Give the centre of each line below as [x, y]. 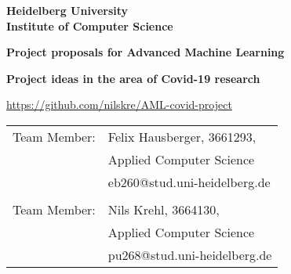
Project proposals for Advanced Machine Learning [145, 52]
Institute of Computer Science [90, 25]
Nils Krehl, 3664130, [164, 209]
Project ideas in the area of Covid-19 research [133, 78]
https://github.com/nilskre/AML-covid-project [119, 105]
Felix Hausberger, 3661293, [182, 136]
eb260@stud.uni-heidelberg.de [189, 182]
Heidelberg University [67, 10]
